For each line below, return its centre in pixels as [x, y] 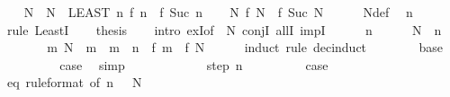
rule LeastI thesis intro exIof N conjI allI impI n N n [224, 29]
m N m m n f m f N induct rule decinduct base [245, 47]
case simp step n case [194, 64]
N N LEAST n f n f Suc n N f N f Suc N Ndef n [218, 12]
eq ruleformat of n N [74, 82]
